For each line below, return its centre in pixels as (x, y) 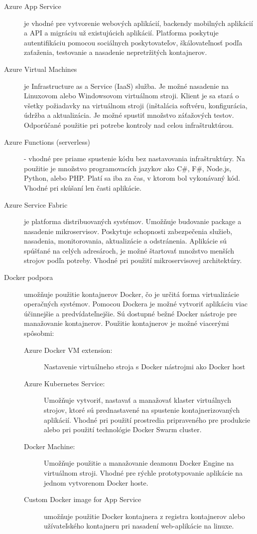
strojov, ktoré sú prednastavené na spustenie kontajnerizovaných (142, 410)
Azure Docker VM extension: (68, 350)
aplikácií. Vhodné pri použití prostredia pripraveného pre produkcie (147, 419)
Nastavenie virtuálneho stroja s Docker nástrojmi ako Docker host (145, 367)
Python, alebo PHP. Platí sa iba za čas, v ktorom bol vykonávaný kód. (132, 178)
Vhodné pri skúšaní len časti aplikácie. (83, 187)
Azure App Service (33, 6)
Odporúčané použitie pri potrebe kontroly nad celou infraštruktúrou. (129, 125)
